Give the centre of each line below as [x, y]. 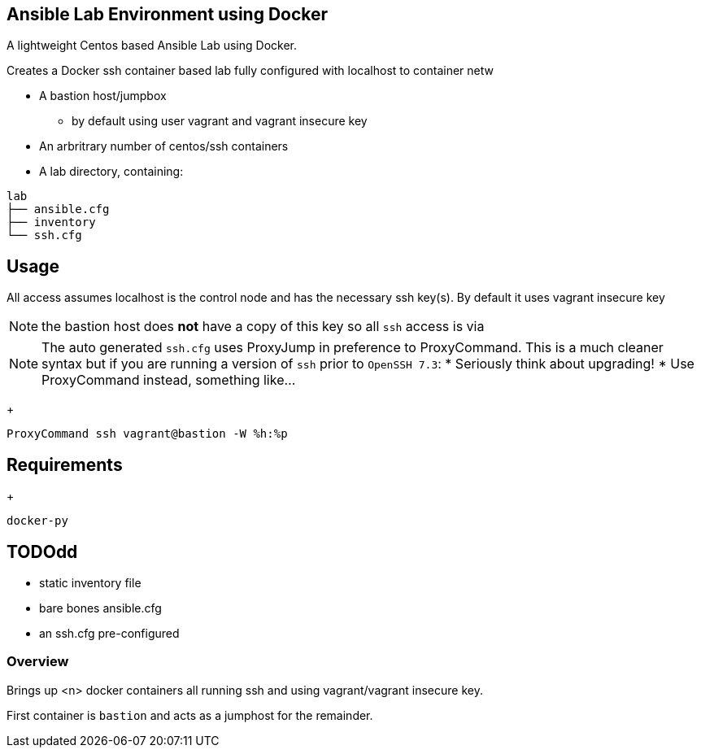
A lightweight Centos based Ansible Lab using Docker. [152, 46]
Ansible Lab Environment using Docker [168, 14]
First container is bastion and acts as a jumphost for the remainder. [190, 715]
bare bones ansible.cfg [100, 608]
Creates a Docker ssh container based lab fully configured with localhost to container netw [250, 71]
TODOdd [42, 551]
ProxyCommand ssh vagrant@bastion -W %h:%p [147, 434]
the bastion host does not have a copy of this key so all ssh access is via [263, 327]
